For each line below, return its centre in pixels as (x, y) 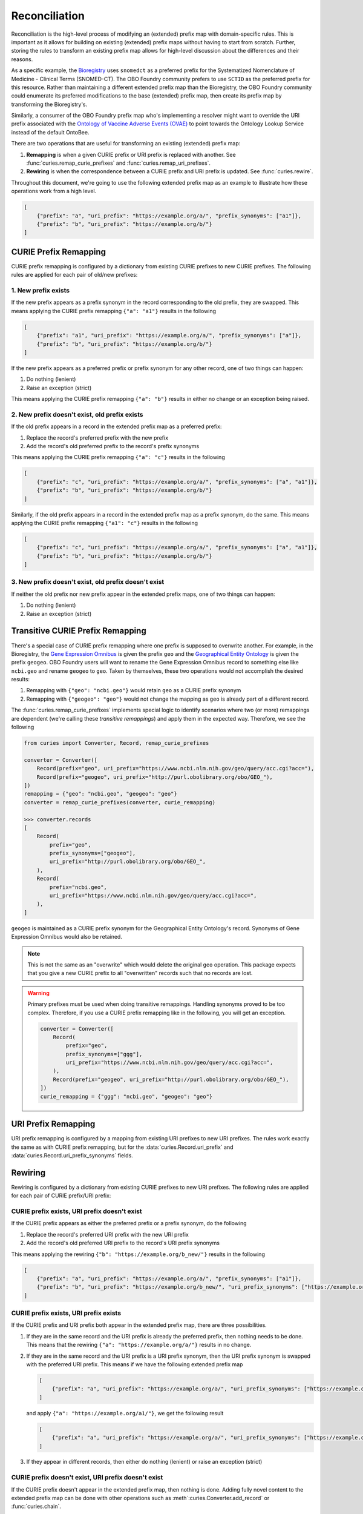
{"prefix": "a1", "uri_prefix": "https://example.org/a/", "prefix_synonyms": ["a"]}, (169, 336)
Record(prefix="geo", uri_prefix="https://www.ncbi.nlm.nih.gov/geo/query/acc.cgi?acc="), (175, 769)
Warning (38, 993)
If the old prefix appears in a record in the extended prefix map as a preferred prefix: (116, 426)
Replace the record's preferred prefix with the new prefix (97, 438)
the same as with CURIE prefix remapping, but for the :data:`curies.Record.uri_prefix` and (122, 1147)
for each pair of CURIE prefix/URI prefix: (61, 1195)
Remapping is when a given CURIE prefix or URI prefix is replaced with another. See (131, 154)
